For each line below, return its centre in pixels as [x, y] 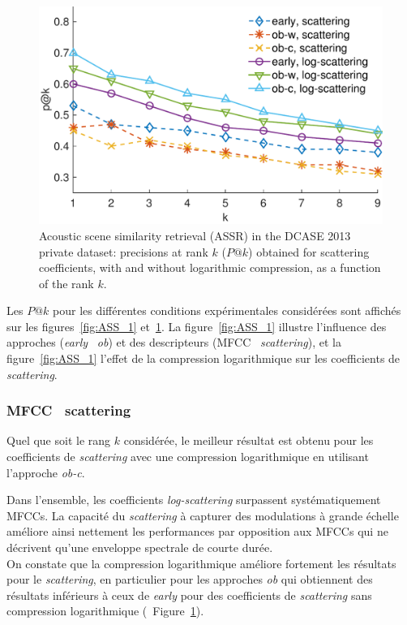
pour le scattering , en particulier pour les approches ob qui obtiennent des [190, 579]
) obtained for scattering [309, 251]
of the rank [66, 283]
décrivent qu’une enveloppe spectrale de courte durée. [140, 547]
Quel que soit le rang [59, 440]
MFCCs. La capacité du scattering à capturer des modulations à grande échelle [203, 515]
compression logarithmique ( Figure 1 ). [105, 611]
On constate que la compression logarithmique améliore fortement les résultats [201, 563]
